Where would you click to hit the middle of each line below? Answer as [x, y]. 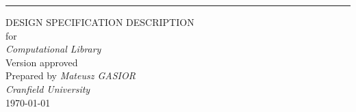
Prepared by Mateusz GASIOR [71, 75]
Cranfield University [48, 88]
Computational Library [53, 49]
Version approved [42, 62]
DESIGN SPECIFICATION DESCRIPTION [100, 22]
